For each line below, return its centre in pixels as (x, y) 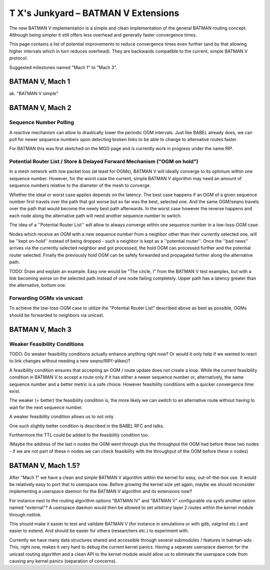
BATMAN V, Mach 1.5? (44, 465)
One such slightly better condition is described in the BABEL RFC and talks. (87, 426)
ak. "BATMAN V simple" (34, 94)
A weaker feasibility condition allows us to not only (61, 417)
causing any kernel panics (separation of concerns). (63, 561)
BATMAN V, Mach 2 (40, 108)
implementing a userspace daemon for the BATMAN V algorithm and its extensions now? (101, 491)
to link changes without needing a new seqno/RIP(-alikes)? (70, 361)
